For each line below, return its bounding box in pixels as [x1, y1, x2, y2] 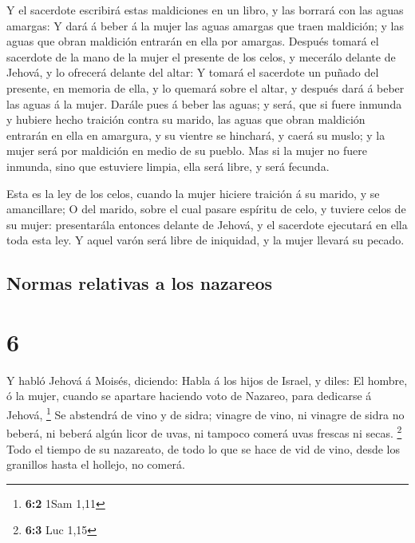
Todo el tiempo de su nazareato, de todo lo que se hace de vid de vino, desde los [6, 440, 401, 457]
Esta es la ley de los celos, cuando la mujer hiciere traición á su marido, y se [6, 184, 380, 201]
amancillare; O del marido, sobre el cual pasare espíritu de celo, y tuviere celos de [6, 200, 406, 217]
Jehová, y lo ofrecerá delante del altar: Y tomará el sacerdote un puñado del [6, 64, 379, 81]
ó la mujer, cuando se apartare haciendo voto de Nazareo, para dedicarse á [6, 387, 372, 404]
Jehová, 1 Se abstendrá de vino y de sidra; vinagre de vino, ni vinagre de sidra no [6, 404, 405, 422]
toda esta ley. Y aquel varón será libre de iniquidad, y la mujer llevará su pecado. [6, 232, 405, 248]
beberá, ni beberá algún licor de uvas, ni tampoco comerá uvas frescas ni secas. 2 [6, 422, 402, 441]
